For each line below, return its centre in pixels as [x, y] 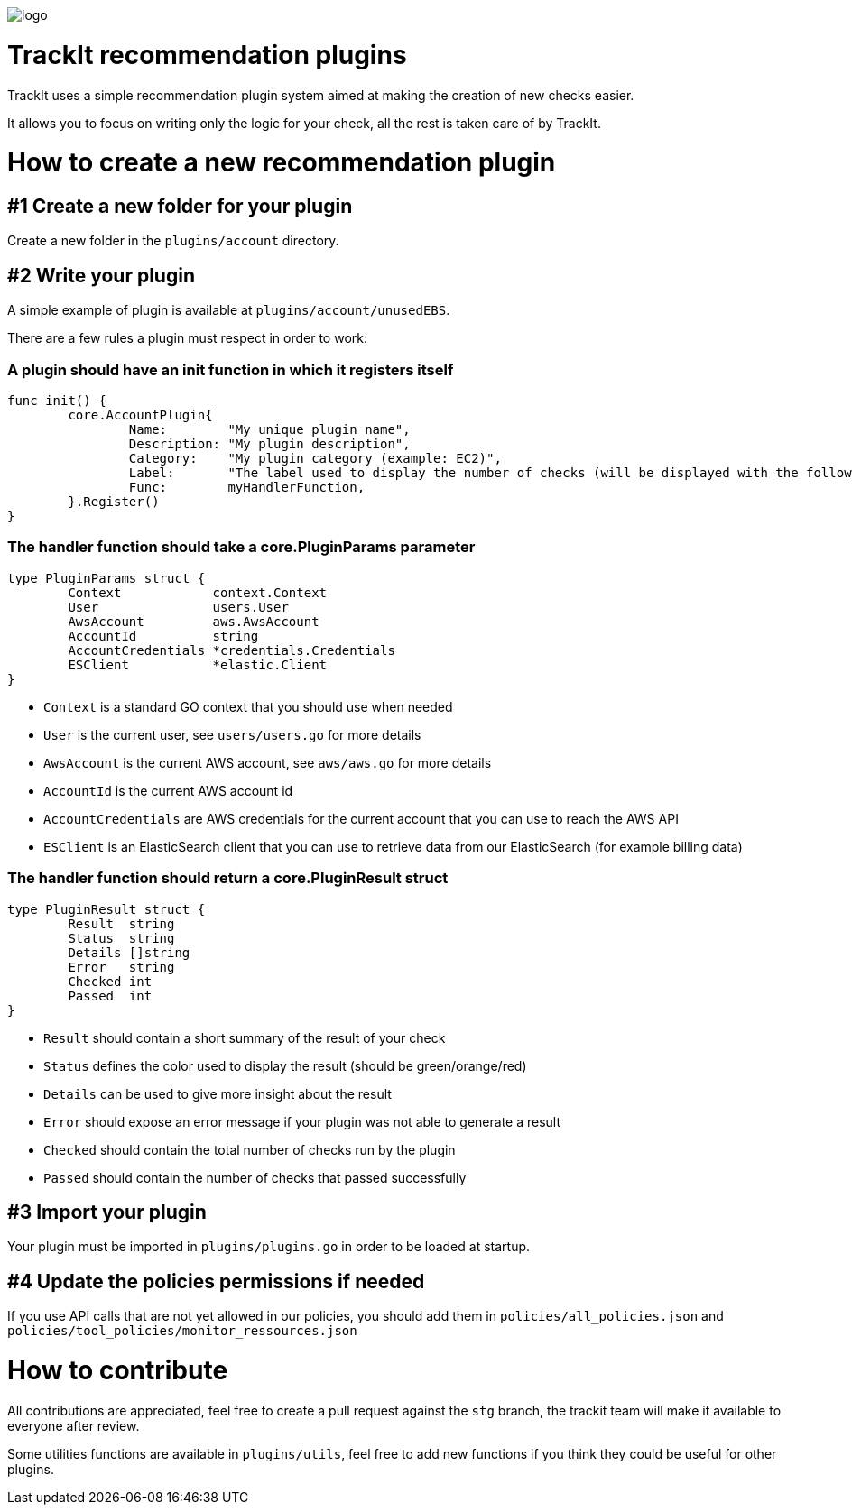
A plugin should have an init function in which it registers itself [231, 369]
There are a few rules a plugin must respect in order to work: [187, 338]
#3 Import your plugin [107, 1212]
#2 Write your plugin [101, 275]
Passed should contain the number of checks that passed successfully [255, 1177]
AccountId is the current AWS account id [168, 790]
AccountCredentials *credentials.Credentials [232, 650]
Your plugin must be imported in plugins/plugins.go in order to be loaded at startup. [269, 1247]
